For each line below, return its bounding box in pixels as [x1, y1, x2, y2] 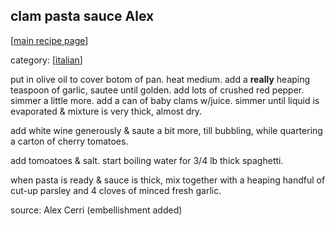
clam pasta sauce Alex [10, 8, 155, 25]
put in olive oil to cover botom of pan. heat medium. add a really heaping [10, 73, 311, 85]
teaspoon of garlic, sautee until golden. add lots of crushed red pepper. [10, 84, 305, 96]
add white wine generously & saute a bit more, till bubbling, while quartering [10, 124, 323, 136]
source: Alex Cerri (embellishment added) [10, 204, 183, 216]
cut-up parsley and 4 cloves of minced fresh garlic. [10, 184, 222, 196]
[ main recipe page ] [10, 34, 89, 46]
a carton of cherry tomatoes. [10, 135, 129, 147]
